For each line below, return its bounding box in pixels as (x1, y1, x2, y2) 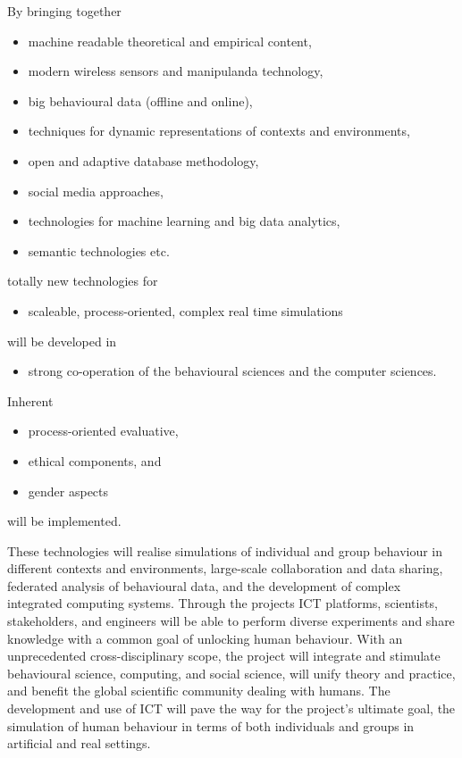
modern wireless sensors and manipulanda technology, (28, 62, 323, 80)
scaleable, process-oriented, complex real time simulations (28, 301, 343, 320)
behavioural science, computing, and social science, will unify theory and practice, (7, 663, 456, 682)
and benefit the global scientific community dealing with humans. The (7, 681, 391, 700)
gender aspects (28, 481, 109, 500)
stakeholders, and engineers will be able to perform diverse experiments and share (7, 612, 455, 630)
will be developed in (7, 331, 117, 350)
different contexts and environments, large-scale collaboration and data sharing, (7, 559, 443, 578)
